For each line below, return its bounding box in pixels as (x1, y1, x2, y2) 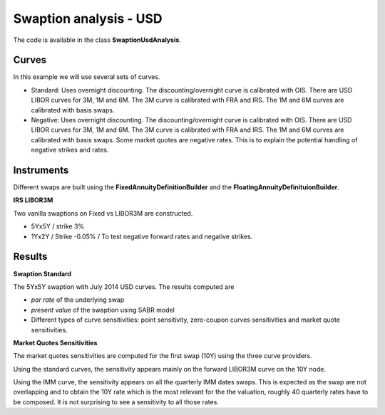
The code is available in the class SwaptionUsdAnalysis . (13, 36, 182, 44)
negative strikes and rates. (31, 146, 109, 154)
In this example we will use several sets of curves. (13, 73, 160, 81)
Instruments (13, 164, 69, 176)
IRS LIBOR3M (13, 196, 53, 204)
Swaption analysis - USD (13, 11, 163, 26)
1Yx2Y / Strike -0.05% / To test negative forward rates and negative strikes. (31, 232, 253, 241)
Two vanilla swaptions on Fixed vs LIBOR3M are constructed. (13, 209, 193, 217)
